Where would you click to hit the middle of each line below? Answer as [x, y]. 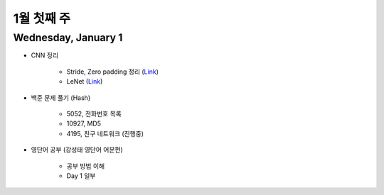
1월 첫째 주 [42, 18]
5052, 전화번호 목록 [94, 113]
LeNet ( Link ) [85, 82]
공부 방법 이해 [86, 166]
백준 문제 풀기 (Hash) [61, 97]
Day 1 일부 [81, 175]
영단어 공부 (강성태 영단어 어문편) [77, 150]
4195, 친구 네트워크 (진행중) [105, 133]
